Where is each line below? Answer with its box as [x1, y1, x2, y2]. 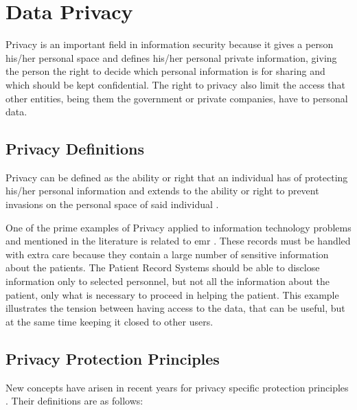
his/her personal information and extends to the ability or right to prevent [5, 183, 319, 198]
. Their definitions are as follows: [5, 394, 143, 408]
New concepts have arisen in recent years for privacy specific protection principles [5, 380, 349, 394]
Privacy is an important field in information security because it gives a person [5, 37, 334, 52]
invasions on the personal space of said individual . [5, 197, 219, 212]
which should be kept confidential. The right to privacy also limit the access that [5, 77, 346, 91]
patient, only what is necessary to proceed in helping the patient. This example [5, 287, 339, 301]
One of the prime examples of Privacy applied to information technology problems [5, 220, 352, 234]
